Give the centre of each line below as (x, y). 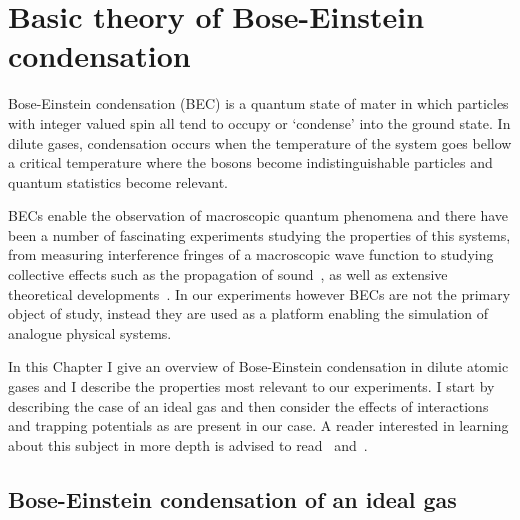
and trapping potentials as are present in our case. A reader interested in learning (258, 425)
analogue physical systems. (90, 332)
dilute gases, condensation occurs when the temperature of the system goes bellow (260, 142)
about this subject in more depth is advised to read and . (188, 444)
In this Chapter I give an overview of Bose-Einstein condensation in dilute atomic (258, 366)
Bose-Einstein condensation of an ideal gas (232, 498)
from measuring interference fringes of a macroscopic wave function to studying (251, 254)
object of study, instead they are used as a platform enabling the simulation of (248, 313)
